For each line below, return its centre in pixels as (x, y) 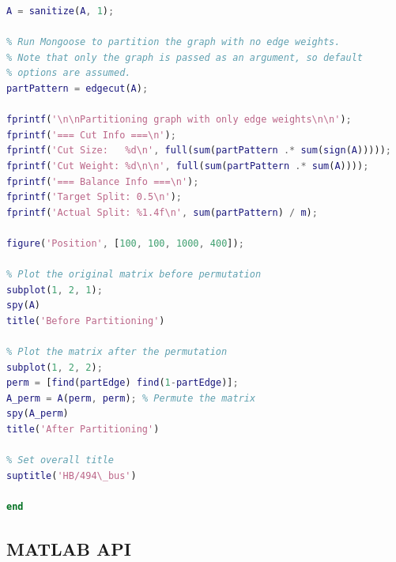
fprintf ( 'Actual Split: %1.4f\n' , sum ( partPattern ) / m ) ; (162, 212)
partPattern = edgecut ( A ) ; (77, 88)
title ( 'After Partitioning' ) (83, 430)
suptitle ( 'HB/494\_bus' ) (72, 475)
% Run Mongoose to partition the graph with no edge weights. (173, 42)
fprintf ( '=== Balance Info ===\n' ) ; (103, 181)
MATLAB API (69, 548)
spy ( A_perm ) (38, 414)
